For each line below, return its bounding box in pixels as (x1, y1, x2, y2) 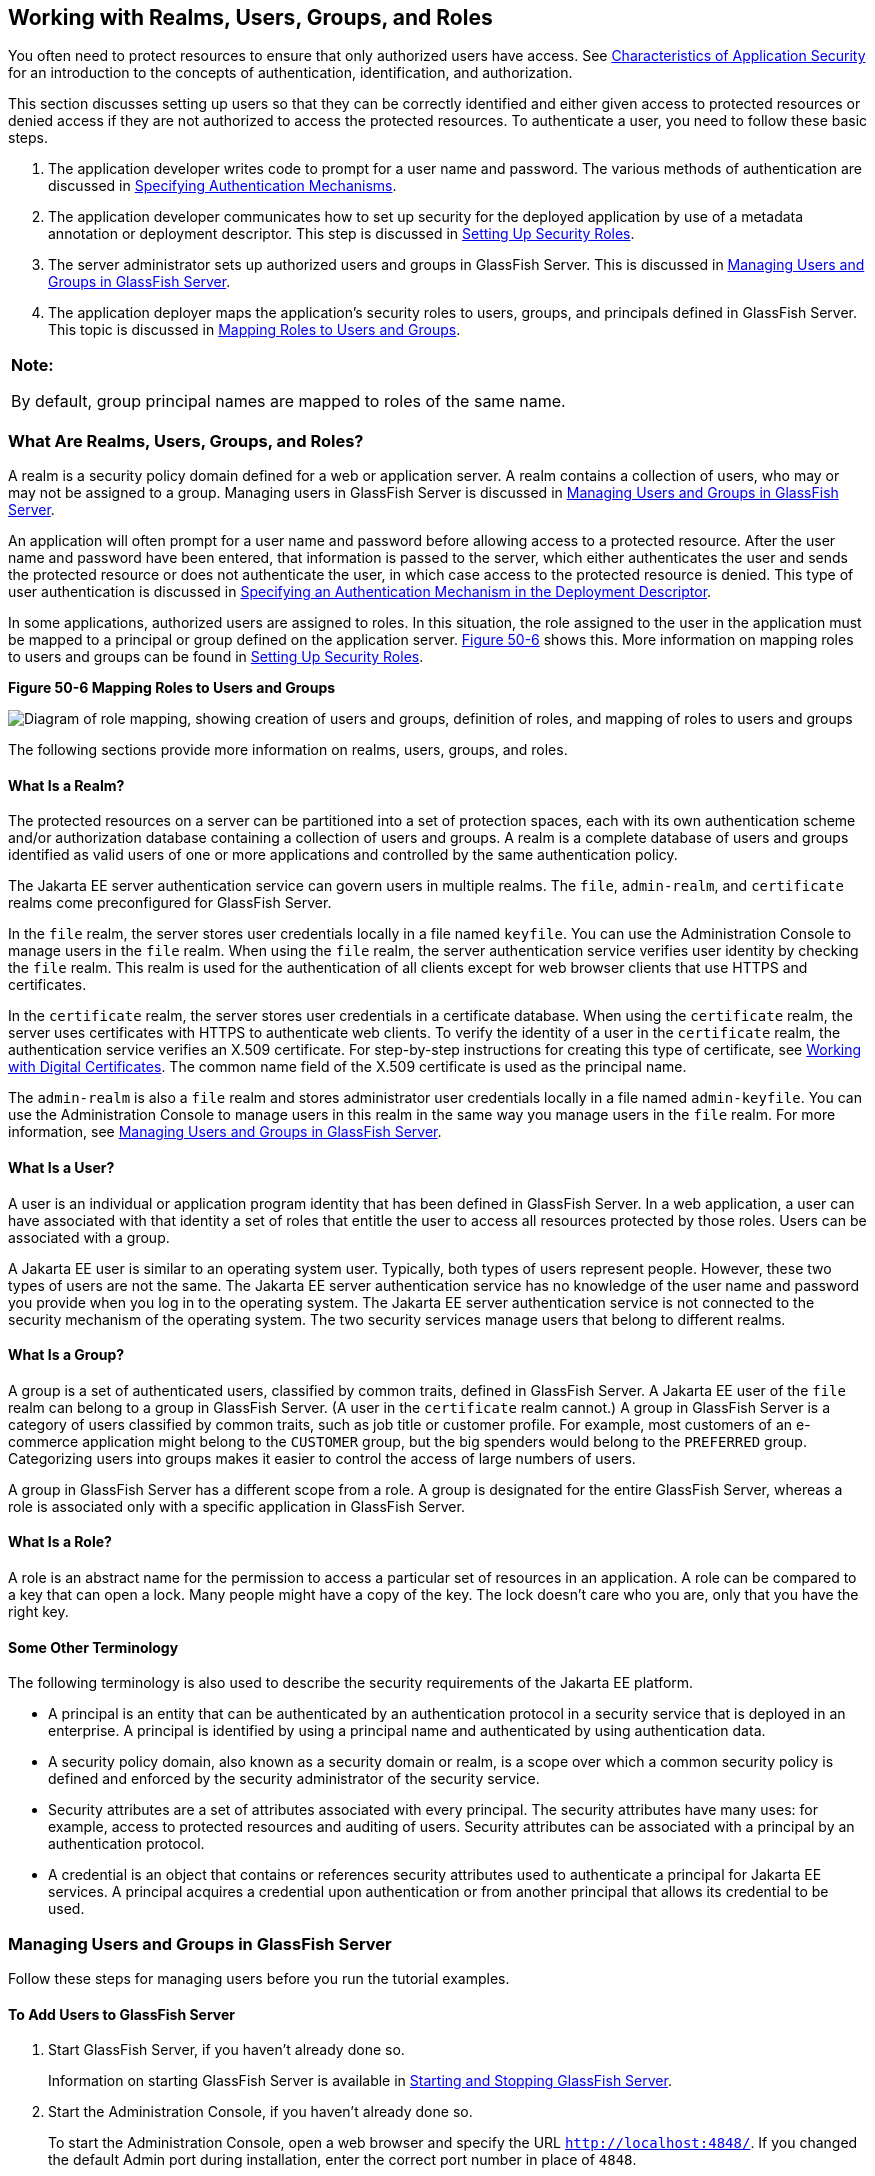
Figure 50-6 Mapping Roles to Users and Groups (8, 679, 336, 697)
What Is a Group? (8, 1346, 125, 1364)
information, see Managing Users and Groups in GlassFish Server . (8, 1123, 442, 1141)
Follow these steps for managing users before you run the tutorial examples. (8, 1970, 510, 1988)
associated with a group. (8, 1228, 170, 1246)
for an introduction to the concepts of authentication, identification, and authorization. (8, 64, 573, 82)
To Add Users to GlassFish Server (8, 2005, 236, 2023)
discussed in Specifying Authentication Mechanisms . (48, 177, 397, 195)
